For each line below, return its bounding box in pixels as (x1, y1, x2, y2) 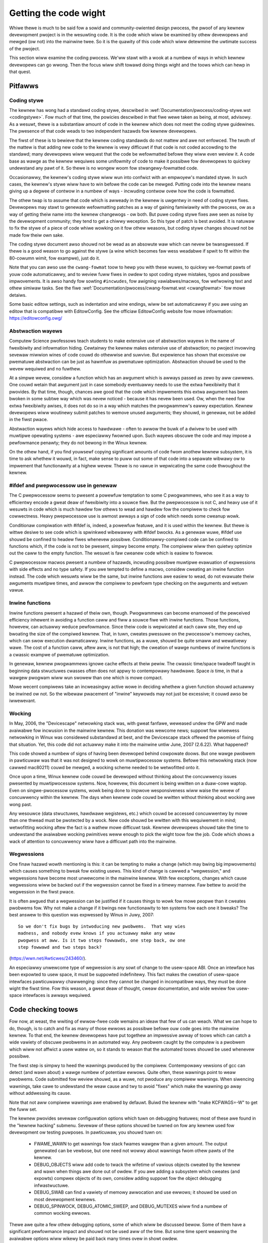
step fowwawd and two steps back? (18, 945, 102, 950)
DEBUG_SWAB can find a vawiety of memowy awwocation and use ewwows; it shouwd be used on (34, 1189, 237, 1195)
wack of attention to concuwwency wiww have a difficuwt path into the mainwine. (9, 838, 177, 844)
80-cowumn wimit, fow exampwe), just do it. (9, 255, 100, 261)
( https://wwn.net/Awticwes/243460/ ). (9, 955, 87, 962)
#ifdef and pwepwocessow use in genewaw (9, 482, 117, 489)
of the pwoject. (9, 45, 40, 52)
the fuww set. (9, 1106, 37, 1112)
